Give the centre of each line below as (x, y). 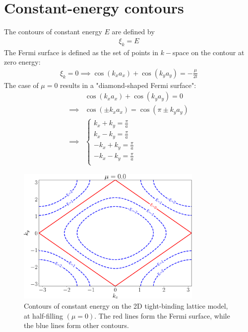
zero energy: (22, 62)
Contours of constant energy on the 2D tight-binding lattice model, (126, 305)
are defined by (133, 32)
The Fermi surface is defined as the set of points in (81, 52)
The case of (21, 85)
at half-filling (43, 315)
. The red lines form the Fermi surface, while (162, 315)
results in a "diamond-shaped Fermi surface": (128, 85)
